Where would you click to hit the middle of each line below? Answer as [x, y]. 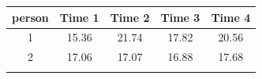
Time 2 [130, 17]
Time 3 [180, 17]
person [30, 17]
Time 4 [231, 17]
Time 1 [79, 17]
